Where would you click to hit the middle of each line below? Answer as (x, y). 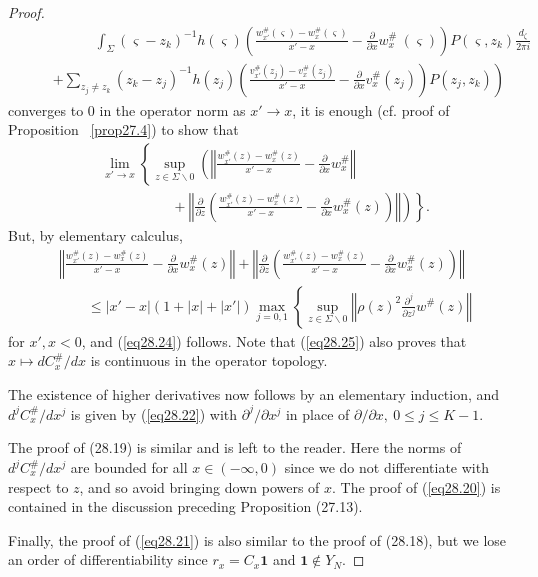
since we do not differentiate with (386, 467)
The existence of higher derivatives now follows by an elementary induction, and (254, 393)
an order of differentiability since (108, 559)
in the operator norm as (172, 109)
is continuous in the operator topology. (209, 360)
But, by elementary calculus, (95, 234)
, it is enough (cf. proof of (371, 109)
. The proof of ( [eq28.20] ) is (416, 486)
